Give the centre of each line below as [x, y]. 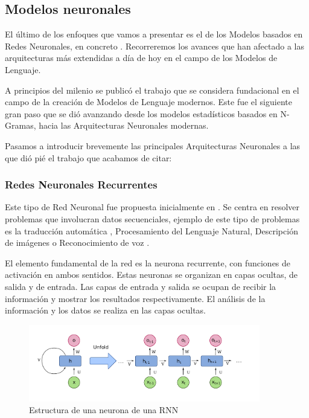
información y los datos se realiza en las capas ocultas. [106, 310]
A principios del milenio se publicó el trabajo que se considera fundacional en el [152, 90]
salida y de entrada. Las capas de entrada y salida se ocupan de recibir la [141, 286]
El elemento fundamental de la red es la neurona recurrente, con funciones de [148, 262]
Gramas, [21, 125]
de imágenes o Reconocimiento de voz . [77, 243]
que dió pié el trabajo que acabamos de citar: [88, 157]
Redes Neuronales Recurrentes [81, 185]
